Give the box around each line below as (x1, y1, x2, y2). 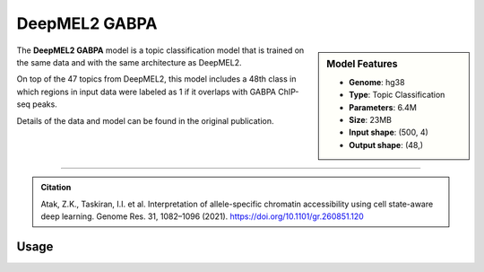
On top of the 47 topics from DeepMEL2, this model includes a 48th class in (16, 74, 297, 84)
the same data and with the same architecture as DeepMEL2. (16, 57, 242, 67)
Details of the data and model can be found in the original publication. (16, 115, 274, 126)
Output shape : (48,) (349, 139, 424, 150)
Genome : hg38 (349, 76, 405, 87)
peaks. (32, 99, 57, 110)
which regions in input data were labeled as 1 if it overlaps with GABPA (16, 86, 277, 97)
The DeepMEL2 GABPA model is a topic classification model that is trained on (16, 45, 305, 56)
